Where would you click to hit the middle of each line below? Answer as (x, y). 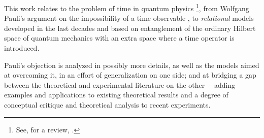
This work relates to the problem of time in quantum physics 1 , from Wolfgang (127, 7)
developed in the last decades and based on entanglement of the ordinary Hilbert (130, 28)
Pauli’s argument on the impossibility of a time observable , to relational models (129, 18)
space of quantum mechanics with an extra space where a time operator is (119, 38)
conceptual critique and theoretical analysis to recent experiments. (107, 105)
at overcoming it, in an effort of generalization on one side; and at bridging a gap (130, 75)
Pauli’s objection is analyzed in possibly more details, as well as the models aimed (132, 65)
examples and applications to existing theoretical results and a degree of (116, 95)
